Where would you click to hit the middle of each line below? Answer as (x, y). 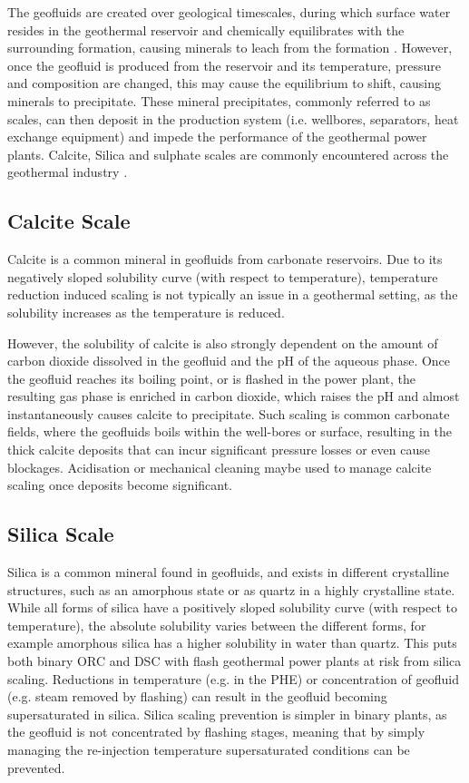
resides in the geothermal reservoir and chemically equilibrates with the (206, 29)
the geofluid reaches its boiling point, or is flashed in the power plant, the (212, 378)
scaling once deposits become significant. (120, 485)
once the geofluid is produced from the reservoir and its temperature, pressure (224, 65)
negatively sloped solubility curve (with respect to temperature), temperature (223, 276)
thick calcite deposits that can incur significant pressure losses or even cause (219, 450)
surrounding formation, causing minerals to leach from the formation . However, (230, 48)
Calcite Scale (69, 221)
